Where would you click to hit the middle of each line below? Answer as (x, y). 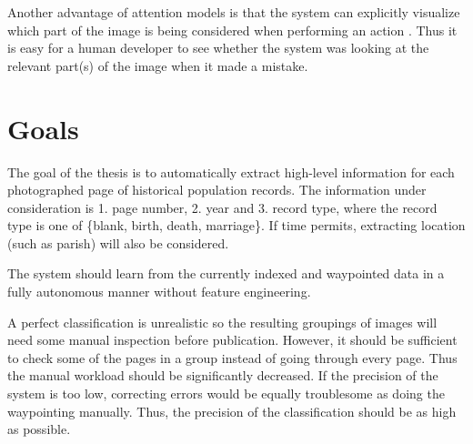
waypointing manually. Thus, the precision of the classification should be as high (232, 411)
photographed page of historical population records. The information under (217, 190)
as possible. (39, 429)
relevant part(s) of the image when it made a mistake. (158, 65)
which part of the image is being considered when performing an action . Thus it (232, 30)
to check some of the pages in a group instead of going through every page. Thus (232, 357)
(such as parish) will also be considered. (118, 242)
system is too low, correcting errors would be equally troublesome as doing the (226, 394)
